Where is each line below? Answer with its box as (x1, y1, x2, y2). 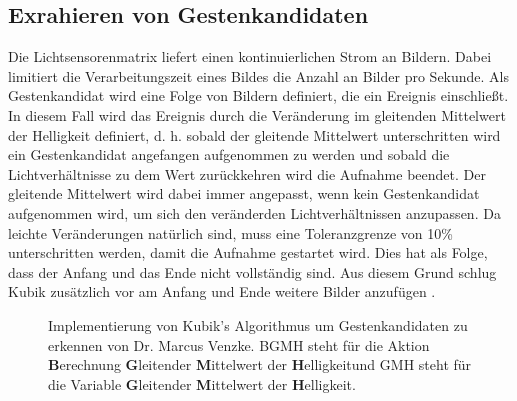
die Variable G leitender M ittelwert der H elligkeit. (48, 373, 356, 394)
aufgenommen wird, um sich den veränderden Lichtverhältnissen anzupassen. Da (8, 202, 501, 223)
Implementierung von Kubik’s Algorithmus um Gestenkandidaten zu (48, 314, 468, 335)
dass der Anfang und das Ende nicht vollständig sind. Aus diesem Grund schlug (8, 261, 497, 282)
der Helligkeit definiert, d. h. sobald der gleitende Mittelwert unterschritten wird (8, 124, 501, 145)
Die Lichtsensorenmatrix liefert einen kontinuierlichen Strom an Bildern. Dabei (8, 46, 492, 67)
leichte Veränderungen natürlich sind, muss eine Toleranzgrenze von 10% (8, 222, 453, 243)
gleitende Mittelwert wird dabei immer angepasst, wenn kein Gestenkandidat (8, 183, 480, 204)
